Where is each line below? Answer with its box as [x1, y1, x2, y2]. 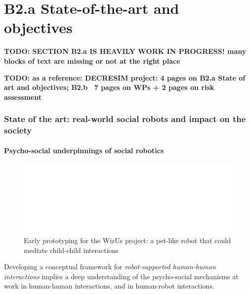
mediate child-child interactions [24, 245, 119, 255]
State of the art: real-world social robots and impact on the [4, 113, 246, 125]
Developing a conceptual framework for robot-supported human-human [4, 261, 216, 272]
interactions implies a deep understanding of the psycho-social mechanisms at [4, 271, 239, 281]
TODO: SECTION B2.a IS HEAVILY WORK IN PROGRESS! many [4, 46, 247, 56]
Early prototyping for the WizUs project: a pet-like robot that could [24, 235, 231, 245]
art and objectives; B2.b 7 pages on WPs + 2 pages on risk [4, 82, 214, 92]
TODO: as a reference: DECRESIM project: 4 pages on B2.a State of [4, 72, 246, 83]
